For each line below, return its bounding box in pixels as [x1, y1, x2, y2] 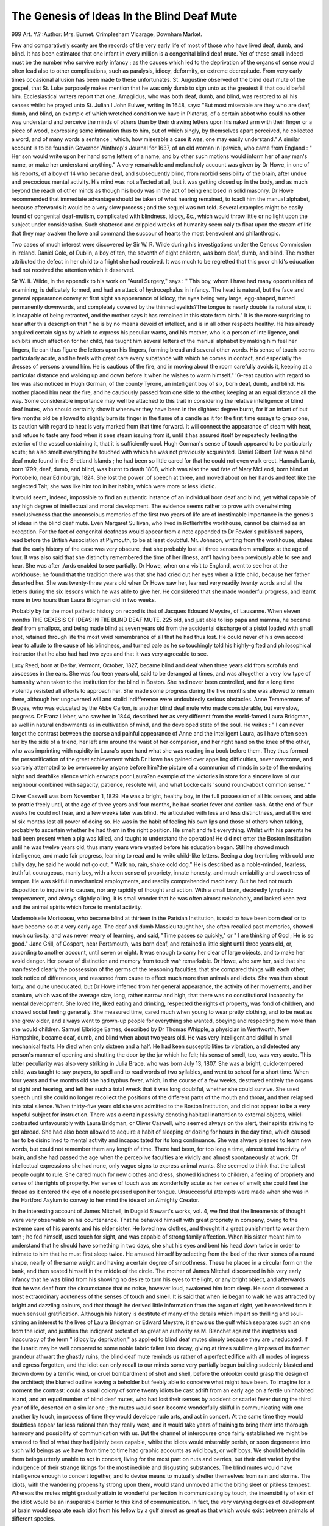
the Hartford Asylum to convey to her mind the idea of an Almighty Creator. [11, 1196, 200, 1204]
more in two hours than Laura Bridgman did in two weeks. [11, 596, 157, 604]
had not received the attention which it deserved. [11, 266, 135, 274]
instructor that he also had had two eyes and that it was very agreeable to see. [11, 650, 208, 657]
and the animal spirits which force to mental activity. [11, 903, 143, 911]
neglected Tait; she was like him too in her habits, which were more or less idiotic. [11, 482, 216, 490]
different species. [11, 1515, 55, 1522]
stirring [11, 1318, 30, 1326]
